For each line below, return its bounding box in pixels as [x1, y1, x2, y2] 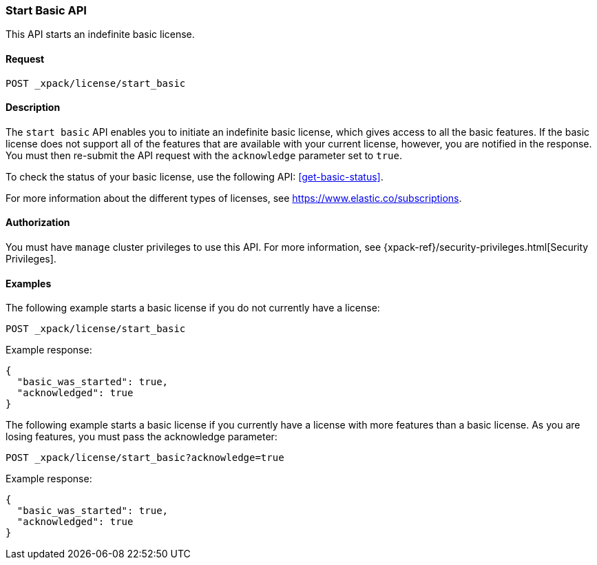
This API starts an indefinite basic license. [6, 28, 195, 41]
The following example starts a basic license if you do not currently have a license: [6, 302, 380, 314]
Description [6, 101, 61, 114]
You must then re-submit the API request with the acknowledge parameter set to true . [6, 149, 402, 161]
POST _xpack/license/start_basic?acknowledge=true [6, 452, 284, 464]
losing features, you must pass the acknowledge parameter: [6, 431, 277, 443]
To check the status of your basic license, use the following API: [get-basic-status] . [6, 170, 384, 183]
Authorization [6, 216, 70, 229]
